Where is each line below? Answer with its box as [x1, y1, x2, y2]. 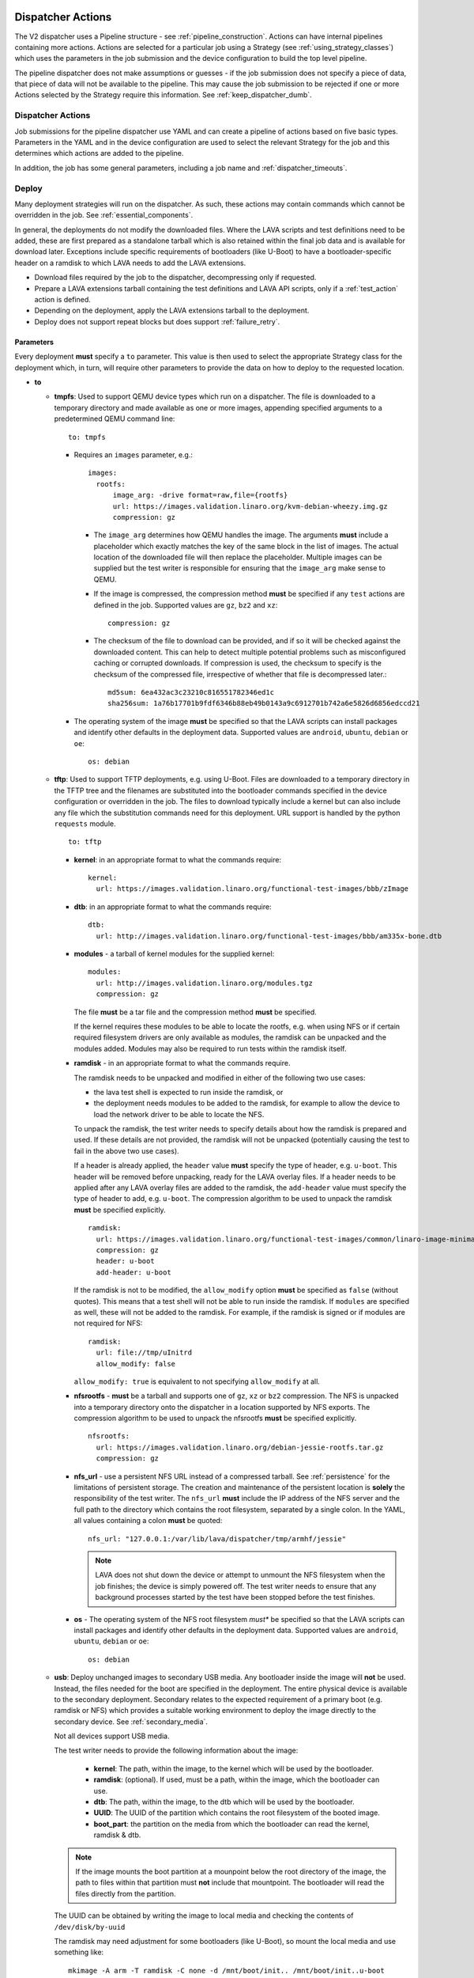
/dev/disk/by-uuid [54, 1923, 126, 1931]
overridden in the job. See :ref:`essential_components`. [14, 210, 194, 220]
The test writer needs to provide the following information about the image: [54, 1745, 299, 1756]
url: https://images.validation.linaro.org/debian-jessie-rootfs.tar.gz [96, 1442, 384, 1452]
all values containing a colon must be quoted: [73, 1516, 223, 1525]
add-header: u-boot [96, 1268, 171, 1277]
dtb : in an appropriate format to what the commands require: [73, 902, 272, 911]
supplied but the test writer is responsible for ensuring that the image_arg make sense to [93, 563, 386, 573]
